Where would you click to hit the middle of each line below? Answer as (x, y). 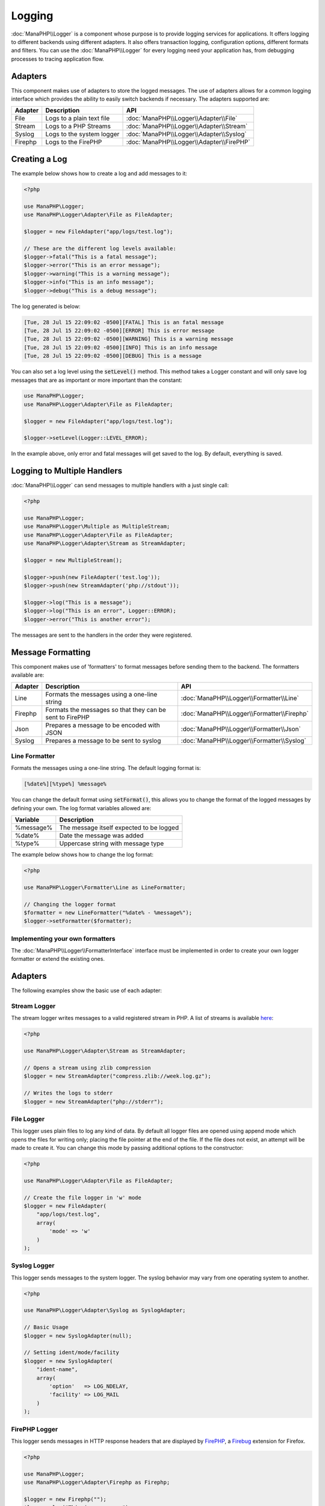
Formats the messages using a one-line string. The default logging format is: (106, 768)
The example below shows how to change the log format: (82, 854)
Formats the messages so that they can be (106, 710)
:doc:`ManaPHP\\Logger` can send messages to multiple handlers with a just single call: (120, 486)
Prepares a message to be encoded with (103, 725)
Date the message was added (101, 836)
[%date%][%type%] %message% (65, 784)
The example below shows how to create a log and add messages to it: (99, 173)
